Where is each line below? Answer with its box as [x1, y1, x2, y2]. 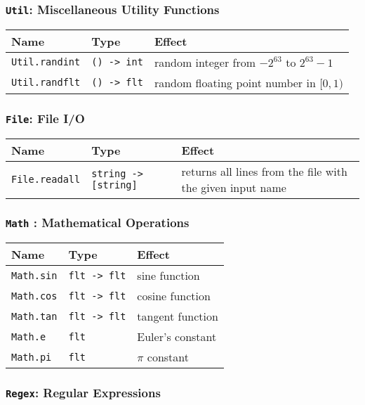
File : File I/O [6, 109, 85, 127]
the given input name [181, 179, 286, 195]
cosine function [137, 288, 211, 304]
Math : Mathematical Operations [6, 214, 190, 231]
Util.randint [11, 56, 81, 68]
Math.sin [11, 269, 58, 281]
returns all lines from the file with [181, 162, 347, 179]
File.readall [11, 173, 81, 185]
